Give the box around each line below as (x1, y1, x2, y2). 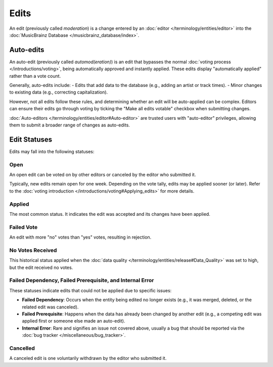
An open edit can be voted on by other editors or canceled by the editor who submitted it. (9, 172, 196, 178)
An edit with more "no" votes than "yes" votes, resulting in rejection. (9, 234, 152, 240)
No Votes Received (9, 247, 57, 254)
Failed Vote (9, 223, 38, 231)
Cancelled (9, 344, 35, 351)
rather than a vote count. (9, 73, 61, 79)
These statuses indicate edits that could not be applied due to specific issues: (9, 287, 172, 293)
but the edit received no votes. (9, 264, 73, 270)
